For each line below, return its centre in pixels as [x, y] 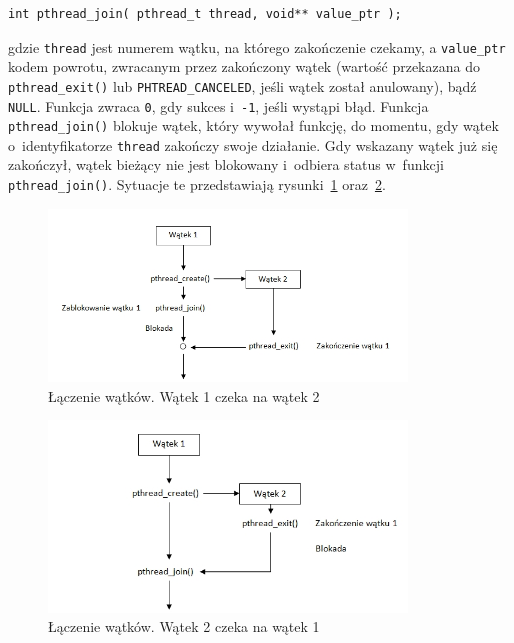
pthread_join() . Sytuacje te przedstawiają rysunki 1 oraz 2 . [197, 184]
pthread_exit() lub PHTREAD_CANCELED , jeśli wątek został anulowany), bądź [242, 85]
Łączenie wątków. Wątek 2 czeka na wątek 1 [184, 626]
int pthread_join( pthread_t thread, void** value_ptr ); [205, 14]
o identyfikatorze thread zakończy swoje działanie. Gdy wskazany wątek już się [253, 144]
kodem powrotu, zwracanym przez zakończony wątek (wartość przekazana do [244, 66]
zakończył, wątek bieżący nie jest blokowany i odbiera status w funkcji [226, 164]
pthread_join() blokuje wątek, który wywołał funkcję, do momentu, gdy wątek [253, 125]
